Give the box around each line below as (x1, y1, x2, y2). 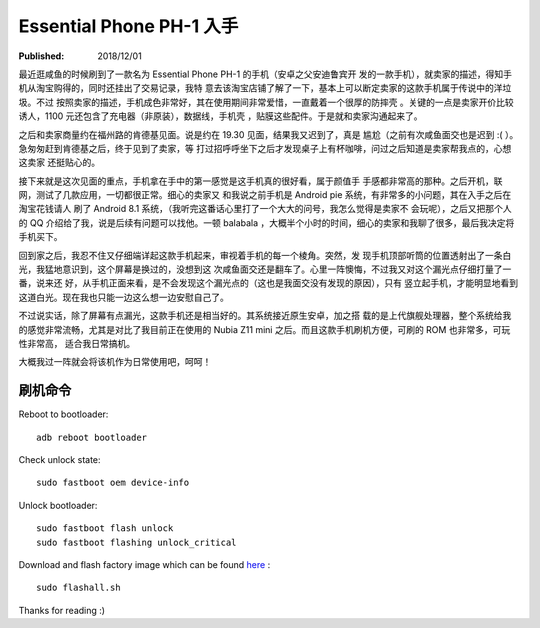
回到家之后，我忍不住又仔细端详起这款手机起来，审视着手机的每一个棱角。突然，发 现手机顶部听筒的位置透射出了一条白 (18, 249, 512, 261)
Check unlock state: (18, 454, 101, 466)
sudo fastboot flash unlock (36, 523, 174, 534)
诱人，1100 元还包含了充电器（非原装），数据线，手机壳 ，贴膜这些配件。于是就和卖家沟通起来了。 (18, 110, 423, 122)
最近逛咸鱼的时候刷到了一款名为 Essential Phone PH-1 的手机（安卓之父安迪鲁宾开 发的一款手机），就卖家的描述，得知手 (18, 68, 513, 80)
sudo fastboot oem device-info (36, 477, 190, 489)
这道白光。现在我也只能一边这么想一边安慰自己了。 (18, 291, 229, 303)
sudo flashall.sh (36, 582, 121, 594)
